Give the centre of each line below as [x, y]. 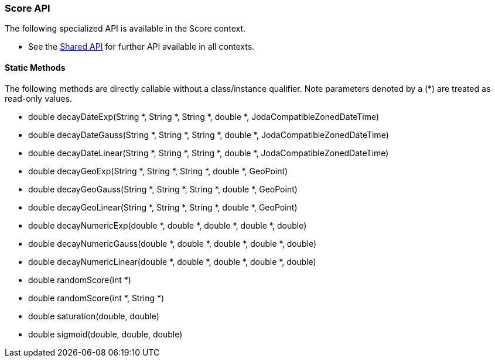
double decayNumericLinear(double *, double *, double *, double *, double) [172, 261]
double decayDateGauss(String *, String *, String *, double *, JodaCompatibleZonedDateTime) [209, 135]
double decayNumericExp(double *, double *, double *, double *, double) [168, 225]
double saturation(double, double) [94, 316]
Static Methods [35, 67]
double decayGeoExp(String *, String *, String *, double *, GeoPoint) [158, 171]
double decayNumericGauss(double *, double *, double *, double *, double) [172, 243]
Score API [28, 8]
